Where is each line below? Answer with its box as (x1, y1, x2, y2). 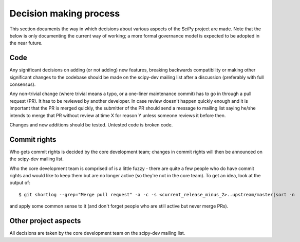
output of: (9, 180, 31, 186)
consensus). (9, 81, 36, 87)
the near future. (9, 40, 43, 46)
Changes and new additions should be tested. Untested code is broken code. (9, 121, 173, 128)
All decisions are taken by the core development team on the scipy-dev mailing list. (9, 230, 185, 236)
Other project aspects (9, 216, 81, 226)
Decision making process (9, 8, 120, 19)
